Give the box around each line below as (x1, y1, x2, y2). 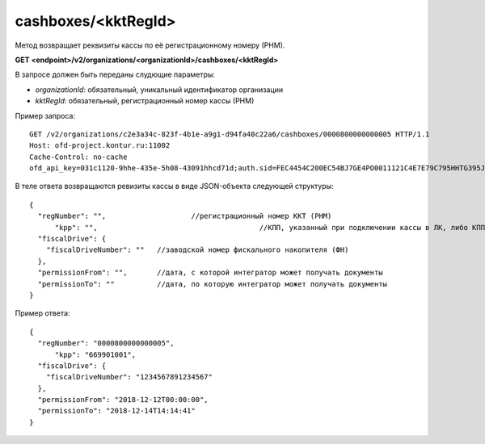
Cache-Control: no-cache (29, 152, 128, 161)
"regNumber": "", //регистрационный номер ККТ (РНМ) (37, 212, 332, 221)
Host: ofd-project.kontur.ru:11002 (29, 141, 171, 150)
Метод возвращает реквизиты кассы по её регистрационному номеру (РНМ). (15, 40, 285, 50)
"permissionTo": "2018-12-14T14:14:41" (37, 406, 196, 416)
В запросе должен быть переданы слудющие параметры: (15, 69, 216, 80)
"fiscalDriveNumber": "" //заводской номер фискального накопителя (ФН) (45, 245, 349, 254)
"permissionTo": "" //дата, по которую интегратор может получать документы (37, 279, 388, 288)
